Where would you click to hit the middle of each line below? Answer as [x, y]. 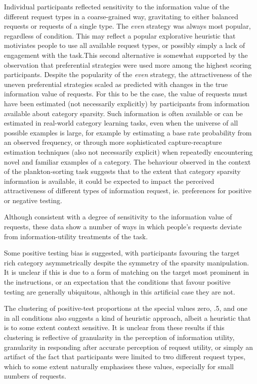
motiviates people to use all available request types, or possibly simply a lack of [125, 45]
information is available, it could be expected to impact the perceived [109, 181]
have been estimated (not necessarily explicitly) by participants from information [127, 103]
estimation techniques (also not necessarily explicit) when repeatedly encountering [128, 151]
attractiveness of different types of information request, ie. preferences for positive [128, 191]
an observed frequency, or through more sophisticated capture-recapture [113, 142]
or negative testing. [33, 200]
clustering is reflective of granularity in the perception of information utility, [119, 337]
